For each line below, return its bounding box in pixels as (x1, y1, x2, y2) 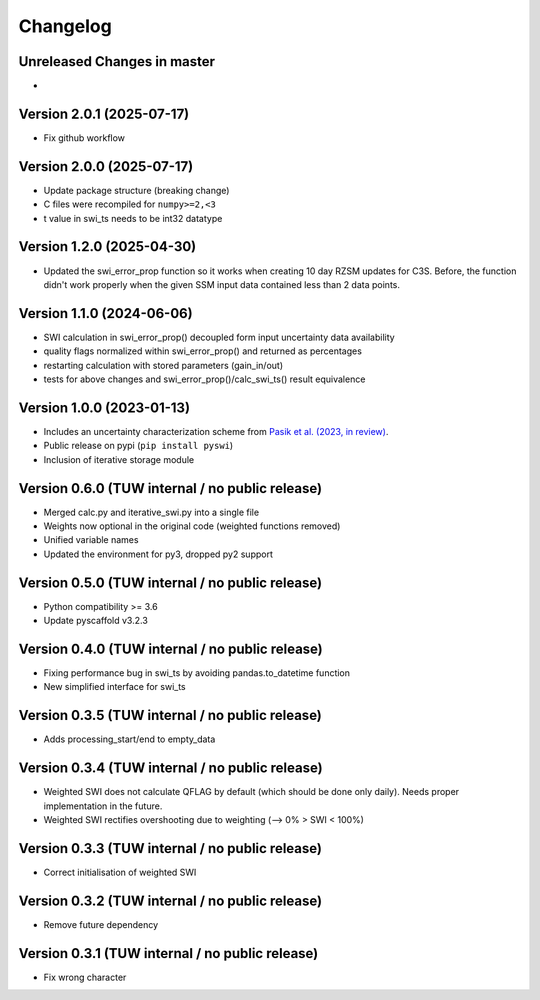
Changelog (18, 15, 112, 37)
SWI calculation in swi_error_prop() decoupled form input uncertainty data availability (43, 331, 395, 343)
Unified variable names (43, 534, 139, 546)
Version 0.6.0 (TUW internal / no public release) (18, 480, 323, 497)
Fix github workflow (43, 131, 125, 144)
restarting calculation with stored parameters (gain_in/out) (43, 359, 284, 371)
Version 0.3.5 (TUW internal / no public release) (18, 707, 322, 724)
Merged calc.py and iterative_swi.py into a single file (43, 506, 260, 518)
